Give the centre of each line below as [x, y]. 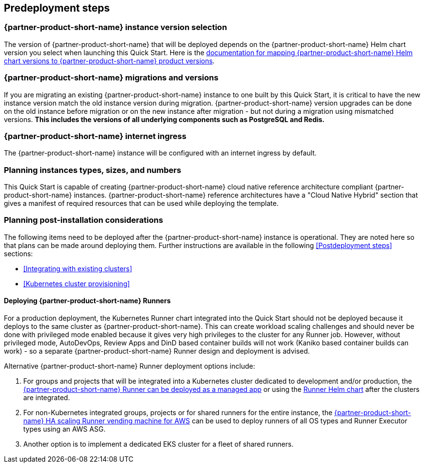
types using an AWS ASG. [65, 429]
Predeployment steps [57, 8]
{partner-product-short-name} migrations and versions [111, 78]
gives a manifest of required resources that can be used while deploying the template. [141, 203]
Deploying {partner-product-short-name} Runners [87, 301]
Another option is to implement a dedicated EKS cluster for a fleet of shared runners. [158, 444]
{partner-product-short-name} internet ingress [95, 136]
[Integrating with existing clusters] [78, 268]
